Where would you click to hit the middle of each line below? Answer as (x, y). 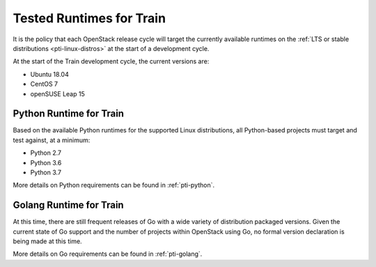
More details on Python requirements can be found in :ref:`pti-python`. (114, 185)
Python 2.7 (46, 153)
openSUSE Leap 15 (57, 93)
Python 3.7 (46, 172)
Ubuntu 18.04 (49, 74)
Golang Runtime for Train (69, 205)
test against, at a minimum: (52, 140)
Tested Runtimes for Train (89, 18)
